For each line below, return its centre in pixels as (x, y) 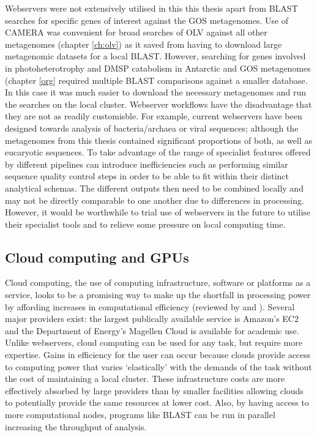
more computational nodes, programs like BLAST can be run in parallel (140, 415)
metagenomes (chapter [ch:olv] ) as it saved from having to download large (144, 44)
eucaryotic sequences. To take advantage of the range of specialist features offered (158, 152)
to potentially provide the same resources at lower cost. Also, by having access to (157, 402)
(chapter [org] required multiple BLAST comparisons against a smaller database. (156, 80)
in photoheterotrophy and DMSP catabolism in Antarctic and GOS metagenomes (158, 68)
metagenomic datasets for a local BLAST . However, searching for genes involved (155, 56)
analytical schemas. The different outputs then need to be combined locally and (154, 188)
